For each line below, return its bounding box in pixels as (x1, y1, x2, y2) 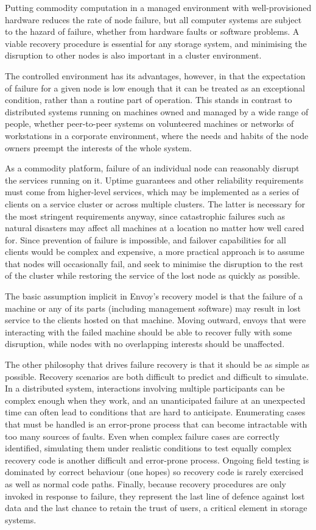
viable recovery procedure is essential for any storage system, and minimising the (5, 37, 307, 49)
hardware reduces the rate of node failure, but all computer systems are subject (5, 13, 302, 26)
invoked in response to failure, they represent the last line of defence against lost (5, 489, 305, 502)
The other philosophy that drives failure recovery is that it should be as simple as (5, 358, 310, 371)
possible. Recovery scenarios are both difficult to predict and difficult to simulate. (5, 370, 309, 382)
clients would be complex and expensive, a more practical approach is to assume (5, 245, 304, 258)
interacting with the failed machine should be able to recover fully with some (5, 325, 292, 338)
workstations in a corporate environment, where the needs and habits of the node (5, 129, 309, 141)
